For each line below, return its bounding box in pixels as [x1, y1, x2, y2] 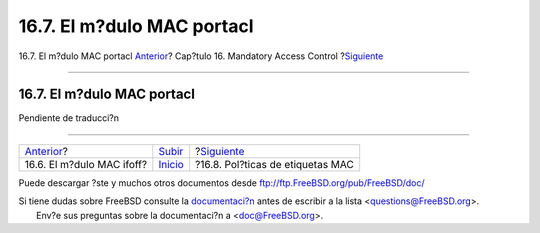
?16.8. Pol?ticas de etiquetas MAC [195, 157, 354, 171]
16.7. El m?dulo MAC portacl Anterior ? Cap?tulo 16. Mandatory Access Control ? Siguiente [18, 50, 384, 62]
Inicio [158, 157, 184, 171]
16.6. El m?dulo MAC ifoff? [24, 157, 148, 171]
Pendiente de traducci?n [18, 112, 120, 124]
